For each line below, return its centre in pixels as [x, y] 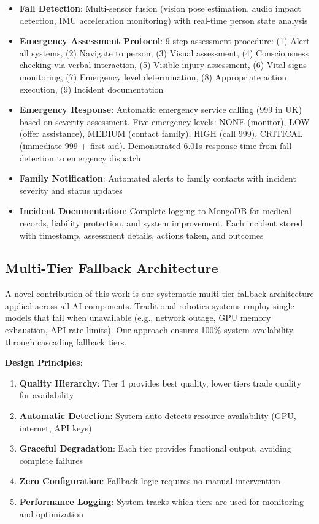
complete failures [51, 460]
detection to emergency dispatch [80, 157]
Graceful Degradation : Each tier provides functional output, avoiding [155, 448]
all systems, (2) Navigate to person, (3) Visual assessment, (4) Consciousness [164, 52]
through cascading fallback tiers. [66, 341]
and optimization [52, 513]
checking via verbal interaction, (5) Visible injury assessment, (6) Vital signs [163, 65]
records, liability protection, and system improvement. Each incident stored [161, 222]
